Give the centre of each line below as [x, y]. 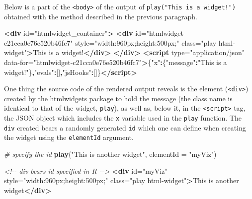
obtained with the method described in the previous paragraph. [101, 16]
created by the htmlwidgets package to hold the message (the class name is [118, 98]
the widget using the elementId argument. [69, 137]
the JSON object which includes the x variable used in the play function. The [123, 118]
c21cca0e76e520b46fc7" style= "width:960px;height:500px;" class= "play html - [120, 42]
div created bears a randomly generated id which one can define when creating [125, 127]
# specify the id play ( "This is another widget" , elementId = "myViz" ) [110, 154]
